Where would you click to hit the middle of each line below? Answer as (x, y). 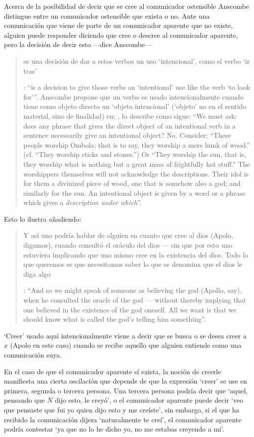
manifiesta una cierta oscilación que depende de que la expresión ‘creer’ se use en (126, 381)
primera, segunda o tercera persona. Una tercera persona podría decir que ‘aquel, (126, 390)
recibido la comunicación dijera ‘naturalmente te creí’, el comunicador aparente (123, 419)
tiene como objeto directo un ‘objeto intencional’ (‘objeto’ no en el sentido (135, 106)
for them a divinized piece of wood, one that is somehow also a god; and (132, 183)
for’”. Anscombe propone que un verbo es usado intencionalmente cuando (133, 96)
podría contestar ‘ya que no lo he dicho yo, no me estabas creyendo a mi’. (114, 429)
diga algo (37, 273)
